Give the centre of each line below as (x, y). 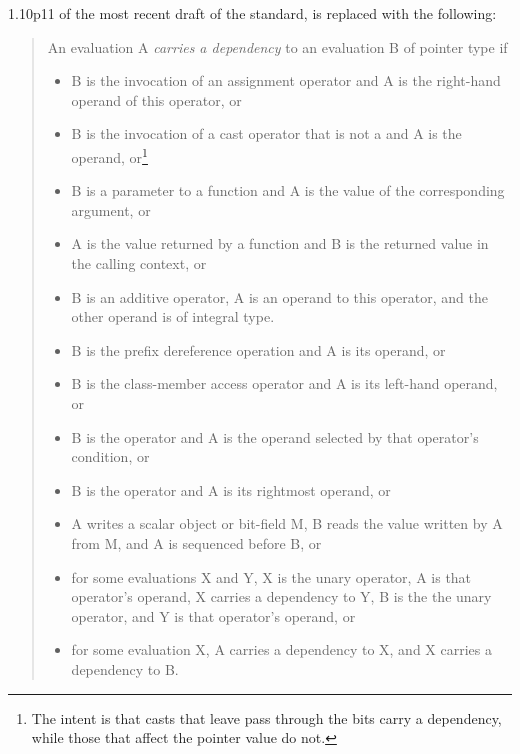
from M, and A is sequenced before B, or (196, 542)
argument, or (111, 209)
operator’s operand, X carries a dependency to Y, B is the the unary (281, 596)
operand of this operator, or (156, 99)
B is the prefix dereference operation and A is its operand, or (258, 349)
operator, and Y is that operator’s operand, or (213, 615)
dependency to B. (125, 668)
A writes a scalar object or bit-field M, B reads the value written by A (287, 523)
